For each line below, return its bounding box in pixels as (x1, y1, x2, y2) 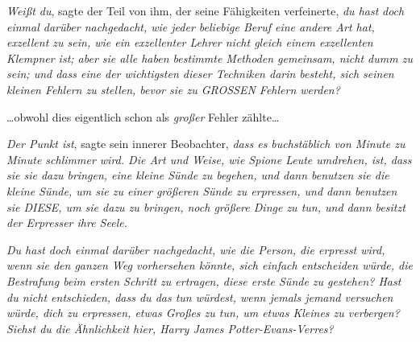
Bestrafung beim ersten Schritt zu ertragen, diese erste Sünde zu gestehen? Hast (6, 272, 401, 289)
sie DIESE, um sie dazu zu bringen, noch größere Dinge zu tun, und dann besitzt (6, 198, 405, 215)
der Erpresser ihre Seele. (6, 214, 127, 231)
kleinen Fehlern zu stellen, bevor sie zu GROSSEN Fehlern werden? (6, 80, 340, 97)
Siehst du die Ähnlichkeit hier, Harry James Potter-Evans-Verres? (6, 319, 334, 336)
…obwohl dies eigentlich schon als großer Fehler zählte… (6, 108, 280, 125)
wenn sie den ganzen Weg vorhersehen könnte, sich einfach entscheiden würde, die (6, 257, 413, 274)
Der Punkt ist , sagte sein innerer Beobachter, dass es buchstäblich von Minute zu (6, 135, 405, 152)
